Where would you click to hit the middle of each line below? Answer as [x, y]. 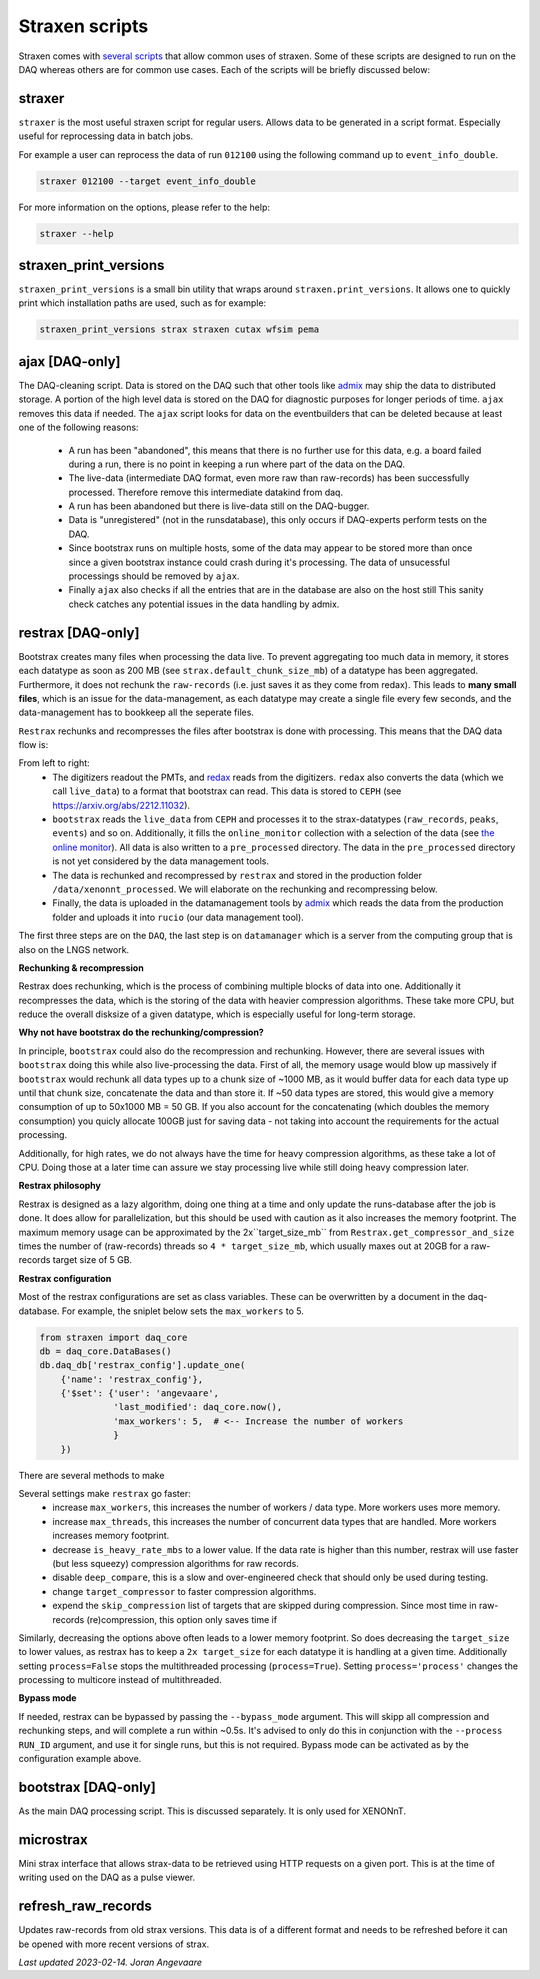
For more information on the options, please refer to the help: [144, 207]
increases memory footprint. [111, 1536]
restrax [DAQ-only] [79, 632]
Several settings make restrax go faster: [104, 1493]
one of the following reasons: [78, 427]
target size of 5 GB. [92, 1260]
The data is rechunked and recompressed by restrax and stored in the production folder [237, 875]
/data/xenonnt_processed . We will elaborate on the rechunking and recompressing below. [245, 889]
